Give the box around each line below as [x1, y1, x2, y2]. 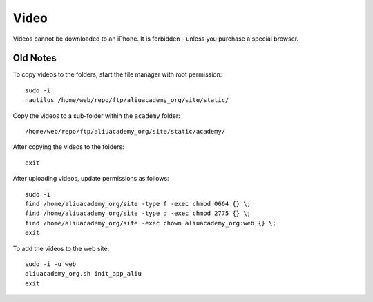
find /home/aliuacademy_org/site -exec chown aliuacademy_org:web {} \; [25, 219, 276, 227]
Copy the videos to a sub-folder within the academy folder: [12, 111, 180, 120]
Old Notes [12, 52, 57, 64]
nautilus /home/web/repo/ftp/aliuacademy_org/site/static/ [25, 97, 229, 104]
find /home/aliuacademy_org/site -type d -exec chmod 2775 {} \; [25, 210, 251, 217]
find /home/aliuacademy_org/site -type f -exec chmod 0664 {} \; [25, 200, 251, 208]
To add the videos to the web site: [12, 244, 110, 252]
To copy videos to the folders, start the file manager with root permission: [12, 70, 222, 79]
